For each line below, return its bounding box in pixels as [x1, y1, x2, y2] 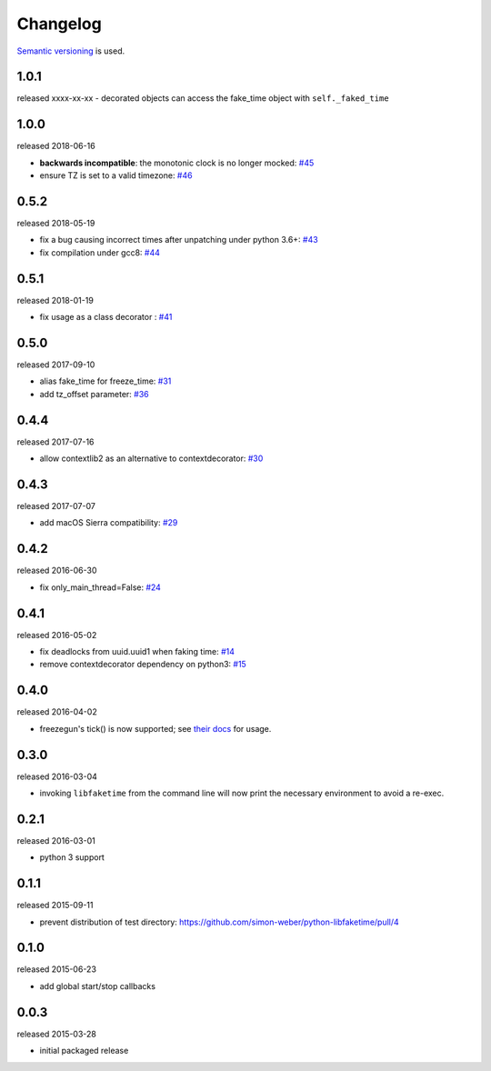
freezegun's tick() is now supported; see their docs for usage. [39, 723, 272, 734]
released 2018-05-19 [16, 218, 95, 229]
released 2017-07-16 [16, 436, 95, 447]
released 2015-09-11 [16, 900, 94, 911]
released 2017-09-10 [16, 359, 95, 370]
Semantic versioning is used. [16, 45, 125, 56]
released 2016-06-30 [16, 565, 97, 576]
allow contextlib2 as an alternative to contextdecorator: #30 [39, 453, 264, 464]
